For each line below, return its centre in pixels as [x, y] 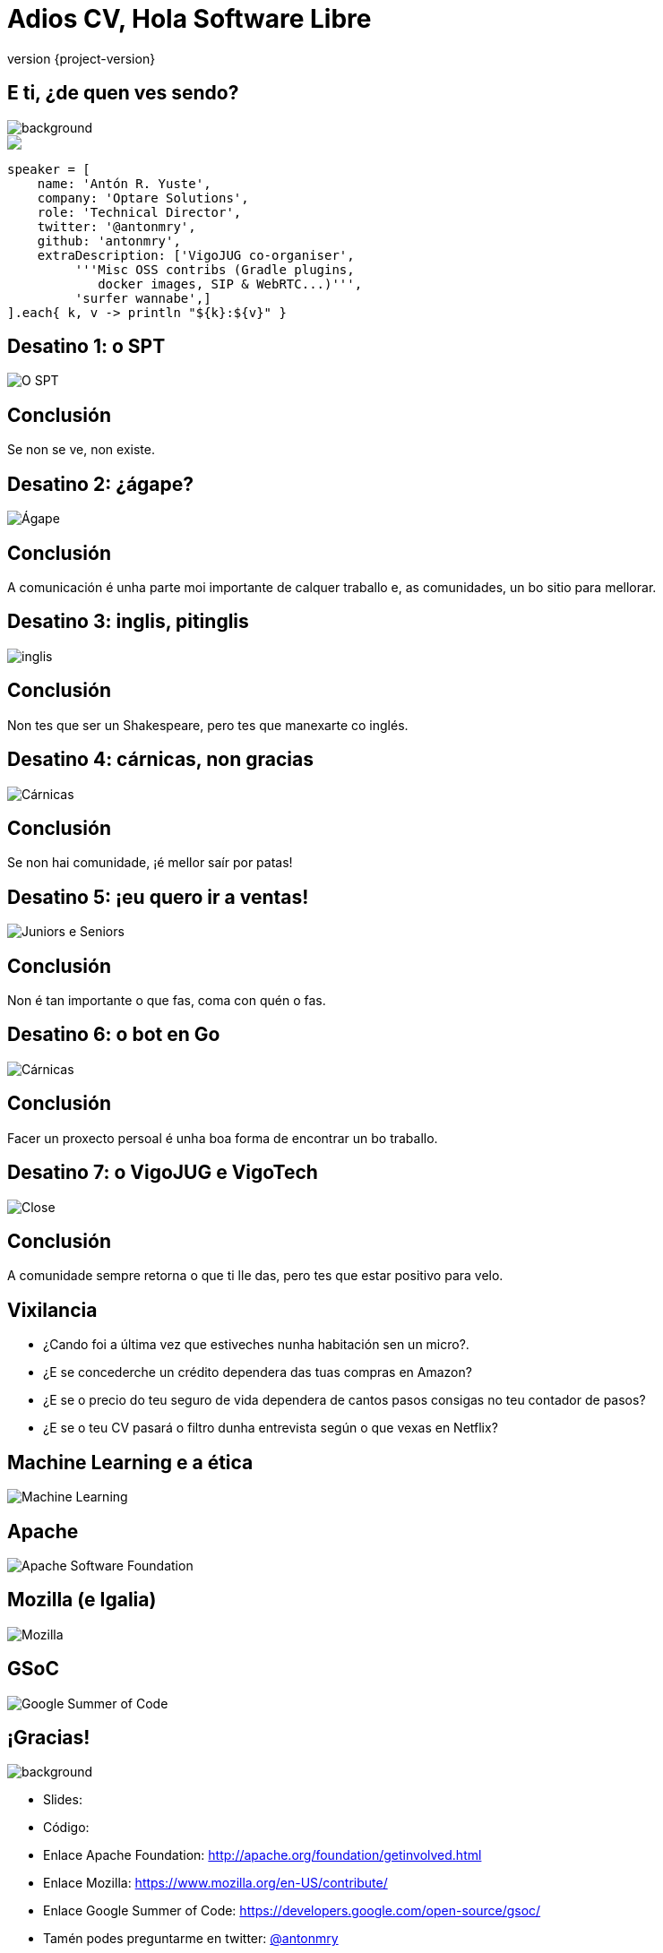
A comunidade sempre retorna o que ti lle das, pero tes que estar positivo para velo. [255, 1276]
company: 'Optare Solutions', [143, 198]
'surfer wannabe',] [143, 298]
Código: [66, 1828]
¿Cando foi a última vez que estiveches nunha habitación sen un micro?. [256, 1345]
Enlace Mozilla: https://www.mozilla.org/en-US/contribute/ [215, 1883]
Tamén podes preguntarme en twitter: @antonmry [191, 1939]
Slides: [63, 1800]
